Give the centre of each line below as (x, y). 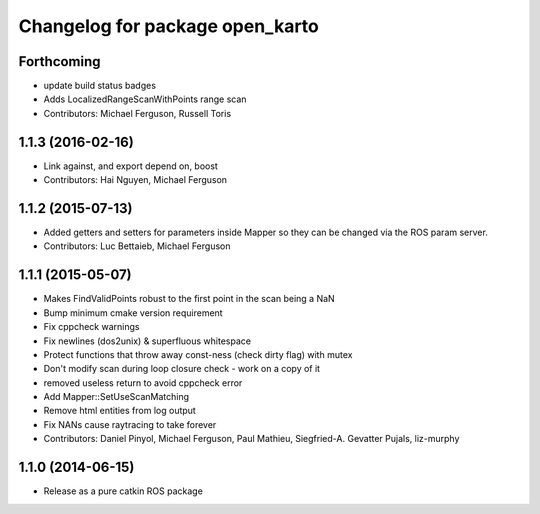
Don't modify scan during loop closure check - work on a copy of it (181, 369)
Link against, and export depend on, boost (131, 166)
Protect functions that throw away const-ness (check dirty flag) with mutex (198, 354)
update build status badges (100, 86)
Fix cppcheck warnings (91, 327)
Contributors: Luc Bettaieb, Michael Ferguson (137, 246)
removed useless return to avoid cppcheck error (143, 382)
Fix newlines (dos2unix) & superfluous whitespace (147, 341)
